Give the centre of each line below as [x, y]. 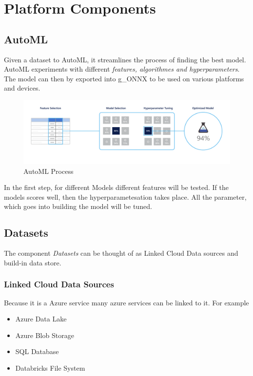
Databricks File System [50, 367]
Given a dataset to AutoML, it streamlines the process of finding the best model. [125, 59]
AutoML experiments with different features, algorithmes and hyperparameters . [122, 69]
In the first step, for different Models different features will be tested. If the [117, 187]
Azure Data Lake [41, 319]
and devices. [22, 88]
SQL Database [37, 351]
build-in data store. [33, 262]
